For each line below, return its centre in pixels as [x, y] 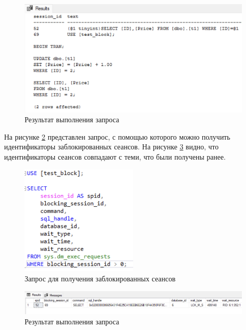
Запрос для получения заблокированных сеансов [100, 279]
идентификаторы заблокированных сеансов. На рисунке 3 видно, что [111, 147]
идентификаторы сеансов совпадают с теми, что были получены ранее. [115, 156]
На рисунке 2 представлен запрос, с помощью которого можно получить [117, 136]
